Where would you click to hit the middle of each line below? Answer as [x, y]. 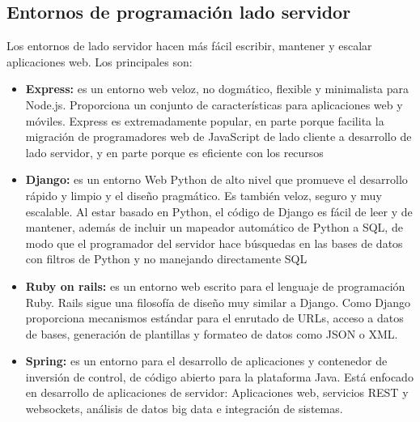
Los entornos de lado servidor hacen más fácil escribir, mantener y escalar [189, 46]
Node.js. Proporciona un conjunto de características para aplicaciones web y [214, 104]
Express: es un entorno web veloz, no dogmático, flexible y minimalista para [217, 89]
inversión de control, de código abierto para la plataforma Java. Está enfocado [219, 376]
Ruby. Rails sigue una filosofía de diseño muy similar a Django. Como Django [218, 302]
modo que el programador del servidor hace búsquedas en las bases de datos [214, 243]
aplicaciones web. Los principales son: [100, 61]
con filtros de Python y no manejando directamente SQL [166, 259]
